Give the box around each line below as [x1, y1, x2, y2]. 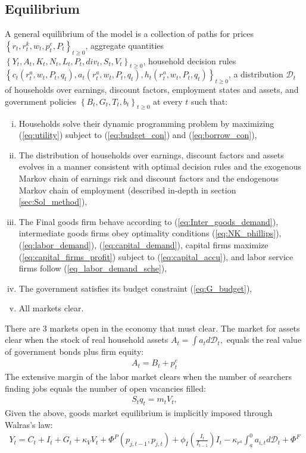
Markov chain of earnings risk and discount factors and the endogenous [18, 171, 279, 184]
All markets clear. [18, 302, 84, 314]
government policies [5, 95, 77, 107]
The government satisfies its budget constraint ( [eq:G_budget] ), [18, 282, 252, 294]
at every [153, 95, 183, 107]
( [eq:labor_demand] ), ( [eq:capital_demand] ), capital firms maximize [18, 238, 268, 251]
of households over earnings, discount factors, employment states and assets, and [5, 83, 299, 96]
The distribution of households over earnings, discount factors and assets [18, 148, 284, 161]
